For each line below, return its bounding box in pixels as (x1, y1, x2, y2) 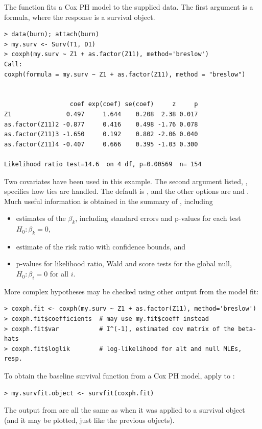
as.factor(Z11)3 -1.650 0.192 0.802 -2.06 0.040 (4, 131, 198, 138)
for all (50, 268, 69, 279)
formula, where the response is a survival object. (4, 11, 155, 22)
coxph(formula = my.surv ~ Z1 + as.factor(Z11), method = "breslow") (4, 70, 246, 78)
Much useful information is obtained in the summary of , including (4, 195, 213, 206)
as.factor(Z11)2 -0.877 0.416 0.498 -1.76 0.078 (4, 120, 198, 128)
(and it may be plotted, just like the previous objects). (4, 414, 175, 425)
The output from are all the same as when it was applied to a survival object (4, 405, 245, 415)
